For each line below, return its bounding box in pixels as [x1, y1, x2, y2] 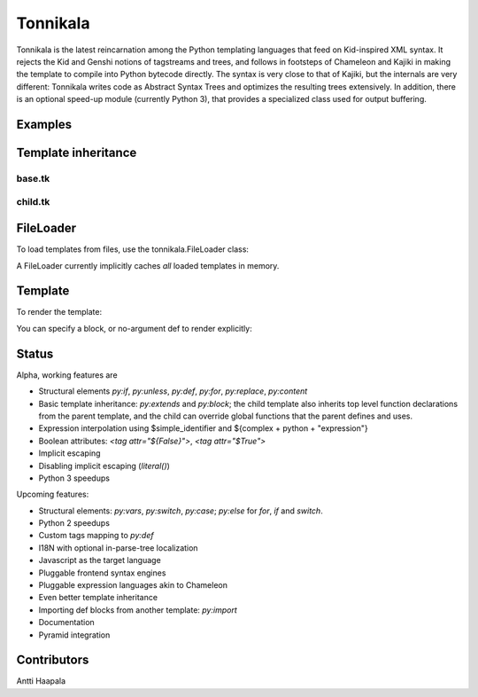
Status [16, 346, 54, 361]
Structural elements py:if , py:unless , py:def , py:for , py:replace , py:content [38, 386, 308, 396]
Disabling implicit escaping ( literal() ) [38, 460, 170, 471]
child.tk [16, 196, 50, 208]
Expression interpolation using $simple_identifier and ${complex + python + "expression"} [38, 423, 368, 434]
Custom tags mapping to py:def [38, 530, 154, 541]
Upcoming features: [16, 489, 89, 500]
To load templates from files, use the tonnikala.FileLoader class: [16, 244, 250, 255]
